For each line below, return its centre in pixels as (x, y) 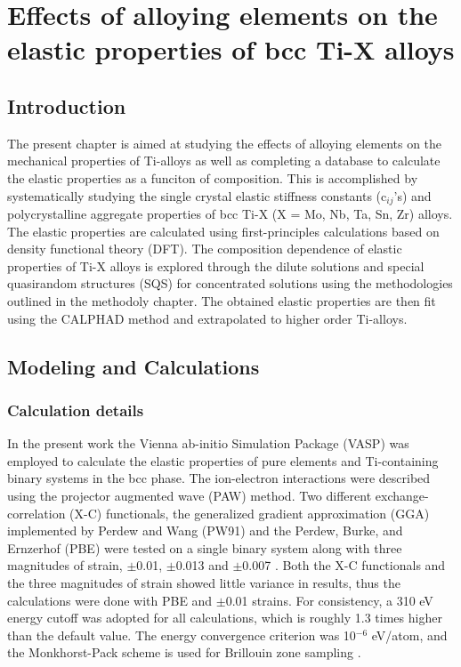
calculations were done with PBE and (110, 600)
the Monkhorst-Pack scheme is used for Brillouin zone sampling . (184, 652)
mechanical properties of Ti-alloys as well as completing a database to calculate (224, 161)
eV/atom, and (409, 635)
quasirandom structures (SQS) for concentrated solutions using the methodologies (230, 283)
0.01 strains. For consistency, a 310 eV (329, 600)
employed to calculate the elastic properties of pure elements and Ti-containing (223, 460)
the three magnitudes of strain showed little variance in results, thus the (204, 582)
